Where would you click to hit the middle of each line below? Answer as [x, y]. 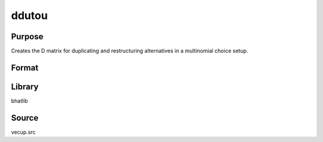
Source [25, 118]
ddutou [29, 15]
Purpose [27, 37]
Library [25, 86]
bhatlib [19, 100]
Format [25, 67]
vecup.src [23, 132]
